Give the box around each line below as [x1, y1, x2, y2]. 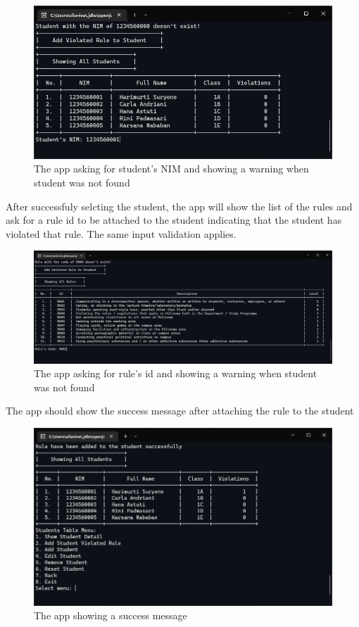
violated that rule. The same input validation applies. [6, 226, 237, 241]
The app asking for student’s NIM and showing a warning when [34, 161, 309, 176]
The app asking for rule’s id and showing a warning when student [34, 366, 317, 381]
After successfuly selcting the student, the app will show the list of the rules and [6, 198, 353, 213]
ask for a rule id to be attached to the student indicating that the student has [6, 213, 342, 227]
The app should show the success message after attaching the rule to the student [6, 403, 354, 418]
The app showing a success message [34, 608, 187, 623]
